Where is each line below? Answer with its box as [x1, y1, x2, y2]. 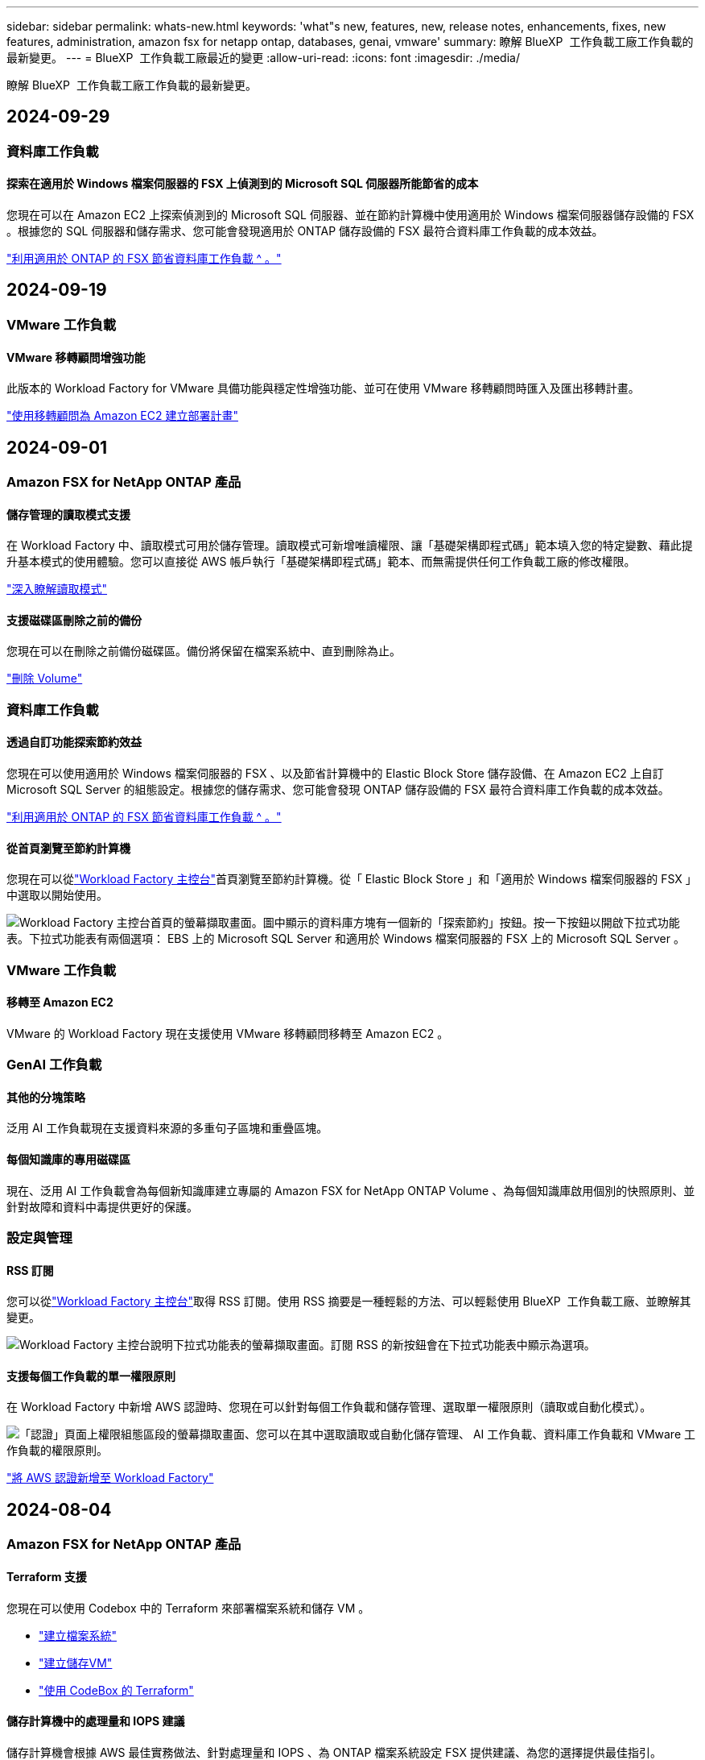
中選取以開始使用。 [6, 888, 108, 903]
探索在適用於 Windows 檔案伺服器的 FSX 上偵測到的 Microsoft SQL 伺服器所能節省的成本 [6, 176, 479, 191]
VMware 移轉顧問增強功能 [6, 350, 146, 364]
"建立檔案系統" [39, 1628, 117, 1642]
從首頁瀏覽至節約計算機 [6, 841, 130, 855]
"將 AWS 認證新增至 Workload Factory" [6, 1471, 214, 1485]
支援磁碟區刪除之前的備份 [6, 612, 142, 627]
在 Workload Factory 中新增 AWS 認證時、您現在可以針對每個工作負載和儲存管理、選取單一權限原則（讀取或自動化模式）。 [6, 1400, 652, 1414]
